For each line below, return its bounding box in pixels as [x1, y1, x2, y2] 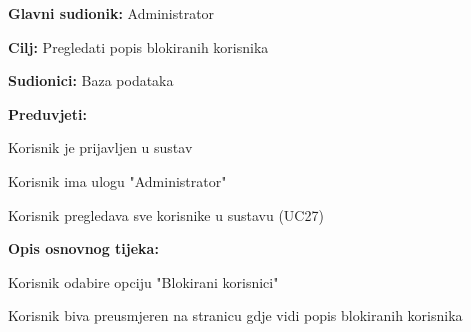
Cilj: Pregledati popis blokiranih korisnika [8, 36, 269, 57]
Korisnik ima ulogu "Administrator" [8, 170, 227, 191]
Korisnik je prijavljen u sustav [8, 137, 193, 158]
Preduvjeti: [8, 103, 87, 124]
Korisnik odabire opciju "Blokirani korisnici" [8, 271, 279, 292]
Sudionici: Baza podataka [8, 70, 174, 91]
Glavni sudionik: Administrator [8, 3, 215, 23]
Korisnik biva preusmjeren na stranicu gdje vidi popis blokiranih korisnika [8, 305, 463, 326]
